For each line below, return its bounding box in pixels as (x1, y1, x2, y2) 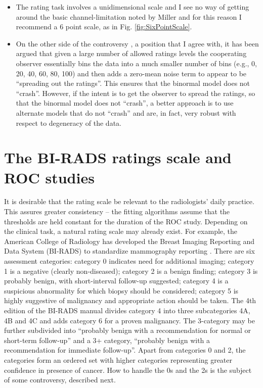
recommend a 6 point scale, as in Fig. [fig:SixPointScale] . (16, 21, 192, 32)
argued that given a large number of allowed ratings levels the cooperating (16, 48, 247, 59)
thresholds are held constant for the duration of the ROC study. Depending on (4, 216, 248, 226)
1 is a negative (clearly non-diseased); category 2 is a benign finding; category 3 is (4, 265, 258, 276)
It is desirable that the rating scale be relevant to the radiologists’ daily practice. (4, 196, 254, 207)
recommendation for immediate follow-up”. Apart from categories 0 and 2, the (4, 345, 246, 355)
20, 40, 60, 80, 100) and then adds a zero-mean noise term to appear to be (16, 68, 247, 78)
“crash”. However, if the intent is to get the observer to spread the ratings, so (16, 87, 255, 98)
